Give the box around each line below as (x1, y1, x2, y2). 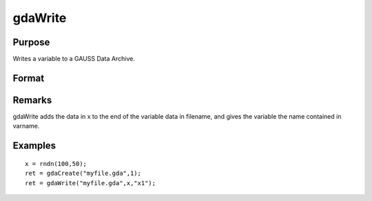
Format (12, 72, 45, 84)
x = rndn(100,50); (25, 160, 87, 167)
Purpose (12, 36, 50, 48)
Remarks (12, 94, 52, 106)
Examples (12, 140, 56, 152)
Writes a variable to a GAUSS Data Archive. (12, 55, 136, 63)
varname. (12, 122, 40, 130)
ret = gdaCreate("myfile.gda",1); (25, 169, 141, 178)
